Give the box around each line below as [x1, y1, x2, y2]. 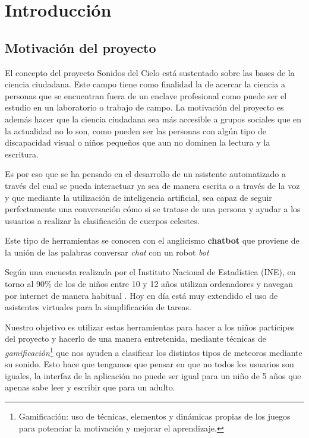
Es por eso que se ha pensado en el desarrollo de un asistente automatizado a [5, 168, 286, 180]
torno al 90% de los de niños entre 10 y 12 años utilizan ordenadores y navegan [5, 278, 294, 290]
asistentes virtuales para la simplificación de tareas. [5, 301, 192, 313]
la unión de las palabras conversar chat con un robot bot [5, 245, 209, 258]
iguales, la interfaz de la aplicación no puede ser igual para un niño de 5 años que [5, 369, 301, 382]
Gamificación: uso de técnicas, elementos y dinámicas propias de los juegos [18, 410, 291, 423]
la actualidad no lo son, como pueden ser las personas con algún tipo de [5, 124, 266, 137]
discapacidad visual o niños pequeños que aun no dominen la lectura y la [5, 136, 270, 149]
